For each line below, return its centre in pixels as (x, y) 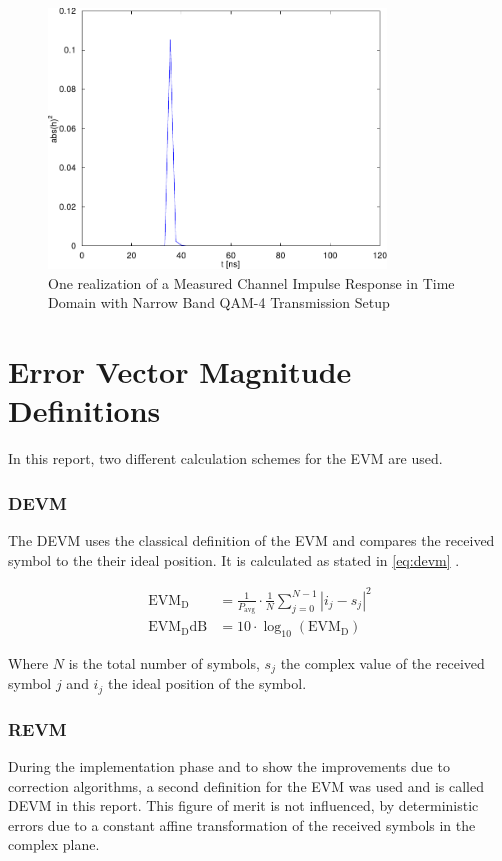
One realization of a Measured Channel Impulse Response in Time (251, 282)
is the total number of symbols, (164, 662)
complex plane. (54, 844)
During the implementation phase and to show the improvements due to (229, 766)
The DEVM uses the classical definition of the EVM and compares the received (251, 540)
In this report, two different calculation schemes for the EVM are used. (225, 458)
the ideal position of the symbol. (207, 683)
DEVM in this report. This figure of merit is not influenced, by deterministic (243, 805)
